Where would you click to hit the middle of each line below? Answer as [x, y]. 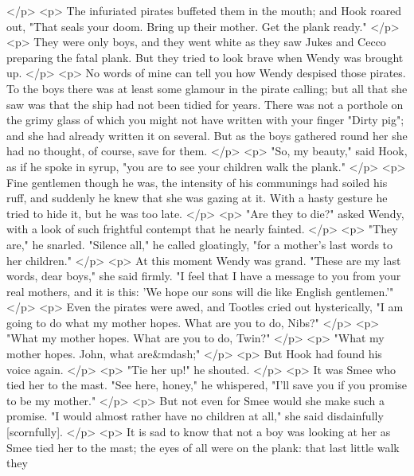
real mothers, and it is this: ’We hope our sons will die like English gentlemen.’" [200, 291]
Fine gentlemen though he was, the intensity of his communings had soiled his [197, 182]
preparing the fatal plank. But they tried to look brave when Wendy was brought [205, 57]
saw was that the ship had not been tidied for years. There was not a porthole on [205, 104]
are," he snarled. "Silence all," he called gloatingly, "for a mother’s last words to [199, 244]
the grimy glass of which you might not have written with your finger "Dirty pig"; [205, 120]
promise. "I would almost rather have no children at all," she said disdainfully [195, 416]
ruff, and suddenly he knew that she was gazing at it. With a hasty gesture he [197, 198]
